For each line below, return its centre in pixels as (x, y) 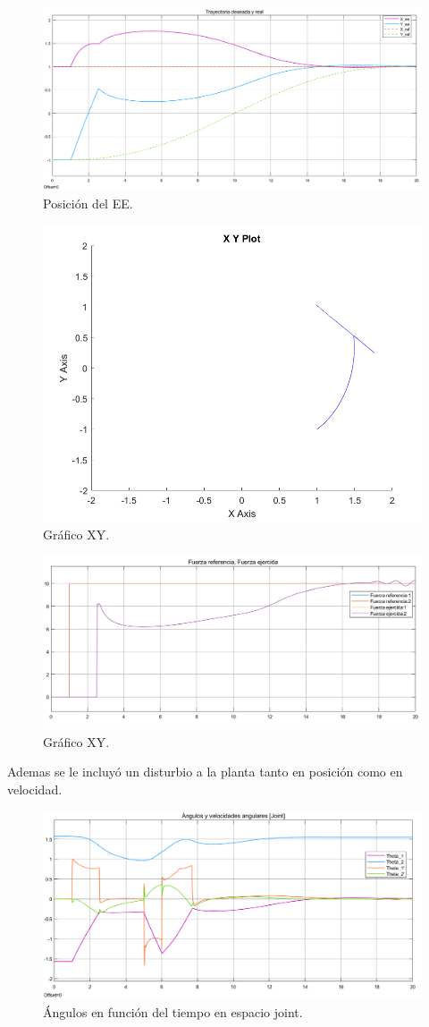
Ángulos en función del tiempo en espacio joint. (173, 1011)
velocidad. (35, 789)
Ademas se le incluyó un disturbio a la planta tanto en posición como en (205, 772)
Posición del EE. (88, 203)
